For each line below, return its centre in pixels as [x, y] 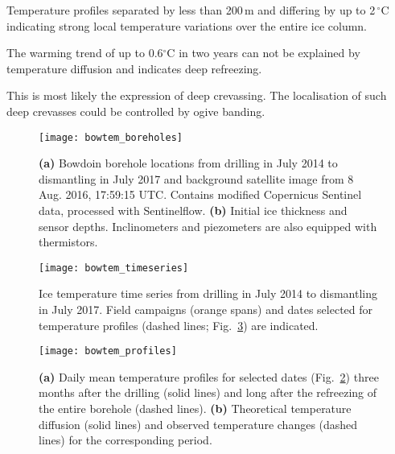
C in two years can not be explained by [263, 53]
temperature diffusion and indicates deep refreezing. [134, 68]
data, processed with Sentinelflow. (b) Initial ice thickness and [193, 210]
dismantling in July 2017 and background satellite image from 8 [196, 178]
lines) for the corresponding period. [125, 440]
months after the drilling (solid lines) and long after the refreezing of [208, 392]
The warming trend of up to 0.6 [85, 53]
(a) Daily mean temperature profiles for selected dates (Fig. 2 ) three [209, 376]
